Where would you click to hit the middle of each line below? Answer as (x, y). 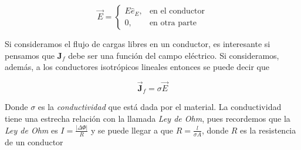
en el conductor (177, 11)
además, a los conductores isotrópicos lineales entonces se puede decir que (137, 67)
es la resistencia (268, 130)
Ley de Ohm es (31, 130)
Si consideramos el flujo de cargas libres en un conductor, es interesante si (138, 44)
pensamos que (30, 55)
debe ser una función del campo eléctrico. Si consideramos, (174, 55)
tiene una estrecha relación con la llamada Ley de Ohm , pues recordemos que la (148, 119)
